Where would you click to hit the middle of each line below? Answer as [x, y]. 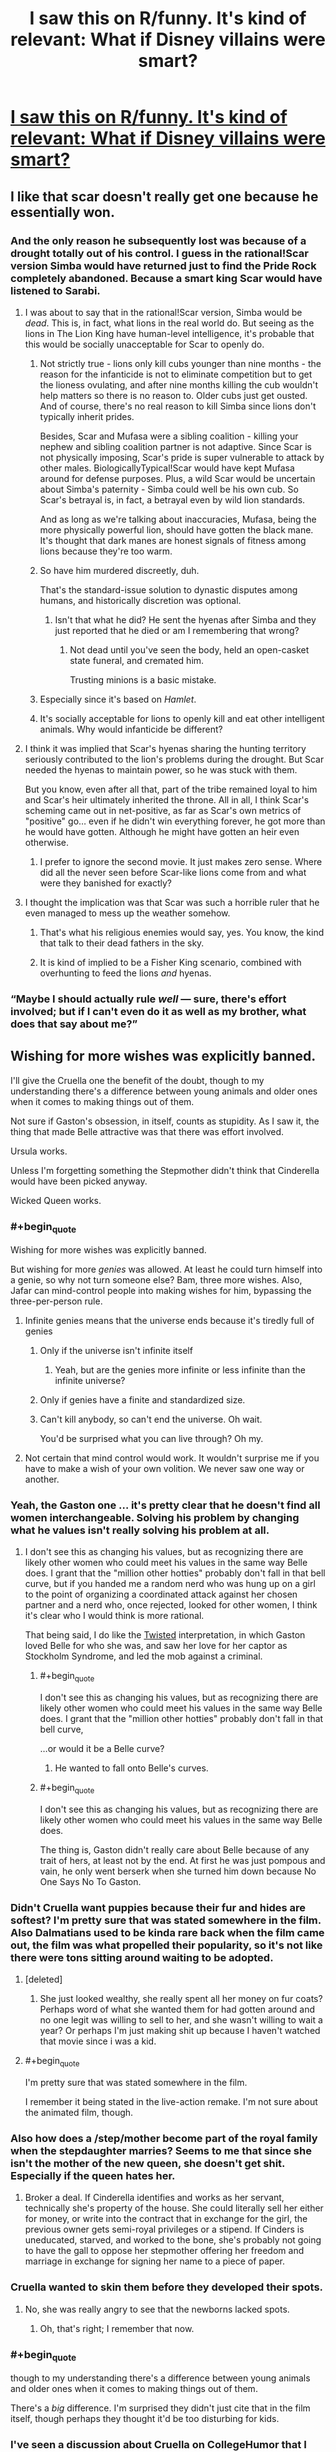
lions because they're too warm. [106, 551]
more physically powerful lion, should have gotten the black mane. [176, 529]
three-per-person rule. [56, 1301]
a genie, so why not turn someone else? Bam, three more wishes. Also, [156, 1280]
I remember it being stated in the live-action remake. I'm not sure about [171, 2102]
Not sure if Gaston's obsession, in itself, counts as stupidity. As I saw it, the [165, 1121]
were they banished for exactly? [106, 883]
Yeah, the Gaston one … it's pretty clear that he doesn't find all [165, 1505]
